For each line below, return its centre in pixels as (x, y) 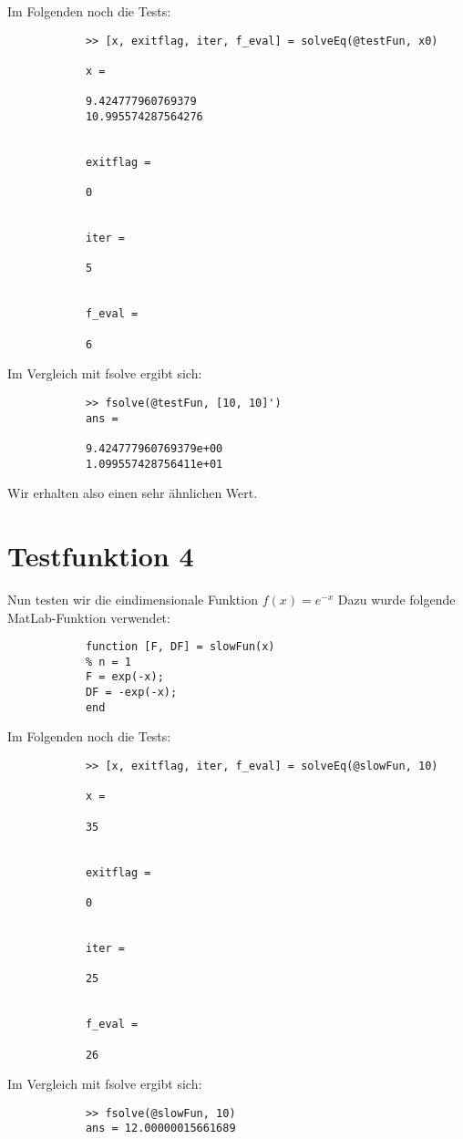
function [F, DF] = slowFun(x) (180, 647)
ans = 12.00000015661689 (160, 1129)
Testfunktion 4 (101, 556)
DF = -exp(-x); (131, 693)
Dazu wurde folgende (396, 599)
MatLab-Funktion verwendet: (89, 617)
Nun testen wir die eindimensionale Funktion (133, 599)
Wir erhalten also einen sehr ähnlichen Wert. (133, 493)
